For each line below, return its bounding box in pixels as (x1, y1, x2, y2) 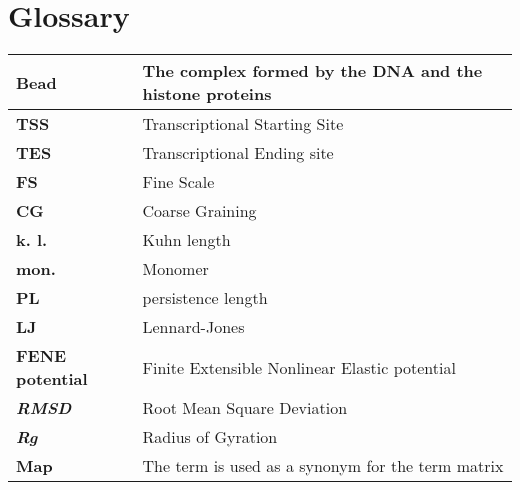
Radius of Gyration (142, 425, 278, 449)
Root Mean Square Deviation (142, 396, 348, 420)
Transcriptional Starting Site (142, 112, 344, 136)
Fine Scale (142, 170, 215, 194)
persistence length (142, 286, 268, 310)
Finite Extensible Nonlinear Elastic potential (142, 355, 456, 379)
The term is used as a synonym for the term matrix (142, 454, 504, 478)
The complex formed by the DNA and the (142, 59, 483, 83)
